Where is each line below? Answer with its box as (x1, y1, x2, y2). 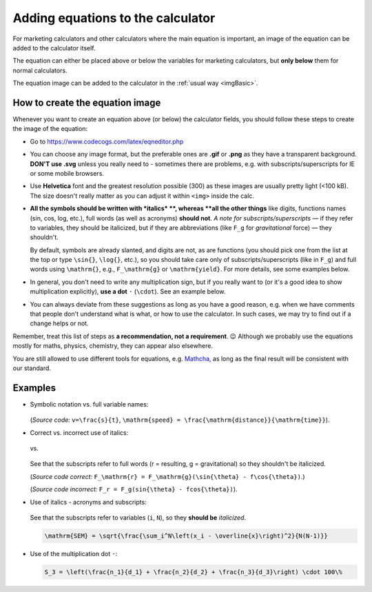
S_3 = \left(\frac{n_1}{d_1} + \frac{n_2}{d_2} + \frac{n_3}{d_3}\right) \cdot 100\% (44, 568, 342, 575)
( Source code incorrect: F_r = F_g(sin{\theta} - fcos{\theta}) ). (30, 485, 238, 493)
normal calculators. (12, 66, 68, 74)
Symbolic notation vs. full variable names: (30, 400, 149, 408)
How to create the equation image (12, 96, 161, 108)
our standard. (12, 364, 52, 372)
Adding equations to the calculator (12, 10, 216, 25)
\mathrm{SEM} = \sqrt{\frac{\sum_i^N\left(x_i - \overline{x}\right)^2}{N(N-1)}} (44, 532, 329, 540)
